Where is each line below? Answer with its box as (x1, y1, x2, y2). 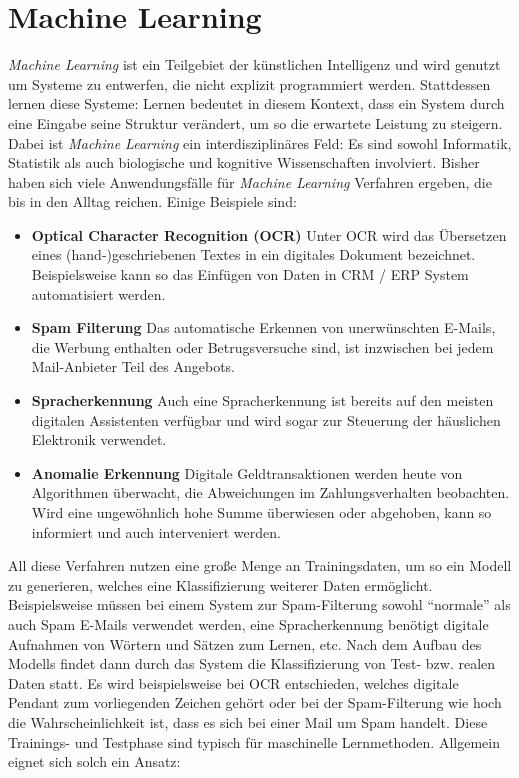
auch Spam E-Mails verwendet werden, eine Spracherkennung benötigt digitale (8, 613, 489, 634)
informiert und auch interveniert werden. (31, 521, 281, 542)
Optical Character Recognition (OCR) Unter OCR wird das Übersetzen (31, 224, 507, 245)
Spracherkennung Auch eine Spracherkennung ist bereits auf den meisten (31, 390, 494, 411)
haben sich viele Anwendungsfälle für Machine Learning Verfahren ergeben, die (8, 171, 492, 192)
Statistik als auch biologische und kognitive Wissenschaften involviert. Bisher (8, 152, 480, 173)
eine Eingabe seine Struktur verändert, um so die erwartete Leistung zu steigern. (8, 112, 503, 133)
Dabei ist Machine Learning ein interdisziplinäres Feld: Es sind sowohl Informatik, (8, 132, 512, 153)
